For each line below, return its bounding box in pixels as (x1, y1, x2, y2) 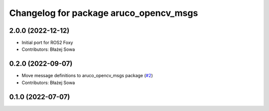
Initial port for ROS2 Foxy (21, 40, 73, 46)
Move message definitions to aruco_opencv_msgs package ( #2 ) (21, 73, 153, 79)
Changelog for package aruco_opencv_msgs (9, 7, 198, 18)
